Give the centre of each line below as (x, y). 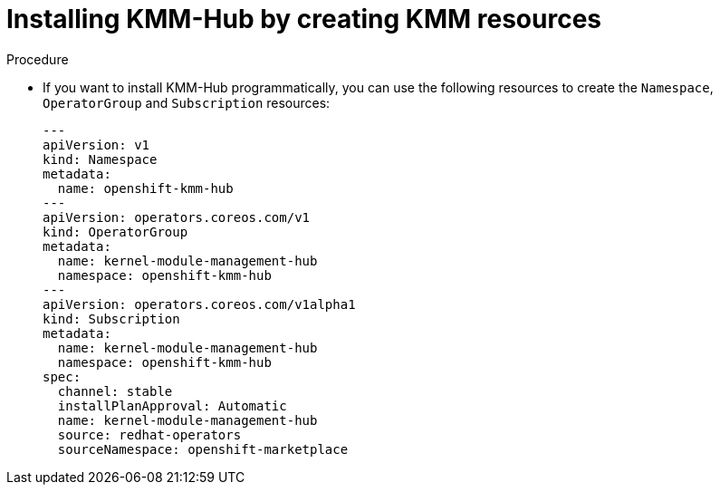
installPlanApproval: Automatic (172, 405)
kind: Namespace (100, 159)
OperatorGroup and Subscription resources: (187, 102)
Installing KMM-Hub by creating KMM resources (304, 19)
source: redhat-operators (149, 434)
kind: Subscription (111, 318)
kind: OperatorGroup (115, 232)
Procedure (38, 59)
